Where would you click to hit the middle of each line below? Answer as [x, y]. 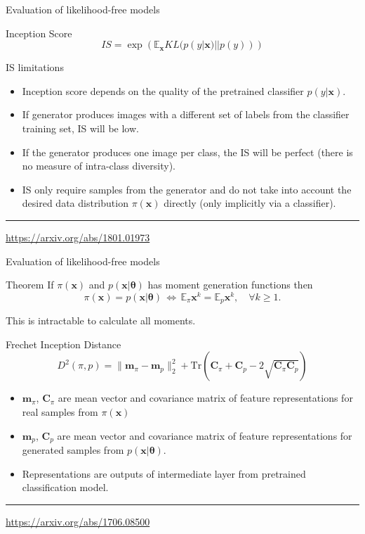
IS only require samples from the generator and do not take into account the [187, 189]
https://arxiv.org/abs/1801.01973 [78, 237]
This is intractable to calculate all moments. [101, 320]
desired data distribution [75, 203]
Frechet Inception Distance [64, 344]
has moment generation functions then [230, 285]
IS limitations [35, 67]
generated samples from [73, 450]
